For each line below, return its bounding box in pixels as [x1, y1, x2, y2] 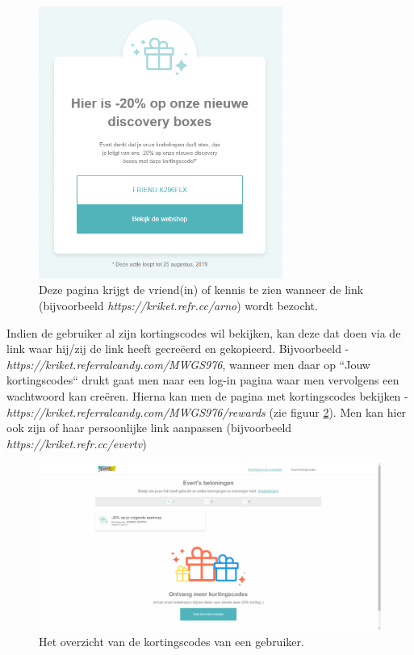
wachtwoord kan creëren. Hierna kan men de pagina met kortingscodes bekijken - [6, 387, 408, 404]
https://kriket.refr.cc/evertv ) [6, 435, 147, 451]
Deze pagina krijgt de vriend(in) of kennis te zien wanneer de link [39, 281, 364, 298]
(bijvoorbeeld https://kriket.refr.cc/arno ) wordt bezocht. [39, 296, 318, 313]
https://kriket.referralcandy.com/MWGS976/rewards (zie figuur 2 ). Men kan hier [6, 403, 407, 420]
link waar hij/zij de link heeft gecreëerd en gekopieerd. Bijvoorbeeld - [6, 340, 349, 357]
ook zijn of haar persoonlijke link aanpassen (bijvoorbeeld [6, 419, 292, 436]
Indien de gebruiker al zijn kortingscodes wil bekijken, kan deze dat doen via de [6, 324, 401, 341]
